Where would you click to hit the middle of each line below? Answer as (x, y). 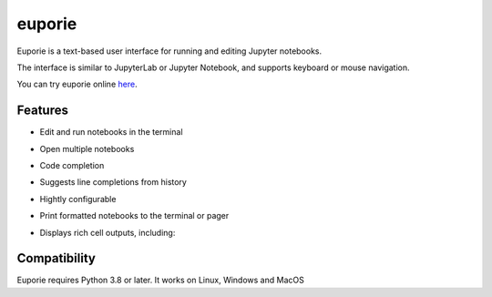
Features (42, 111)
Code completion (72, 166)
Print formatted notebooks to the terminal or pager (134, 216)
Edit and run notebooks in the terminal (111, 132)
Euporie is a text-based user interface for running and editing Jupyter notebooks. (169, 51)
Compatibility (56, 258)
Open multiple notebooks (87, 148)
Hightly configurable (78, 199)
